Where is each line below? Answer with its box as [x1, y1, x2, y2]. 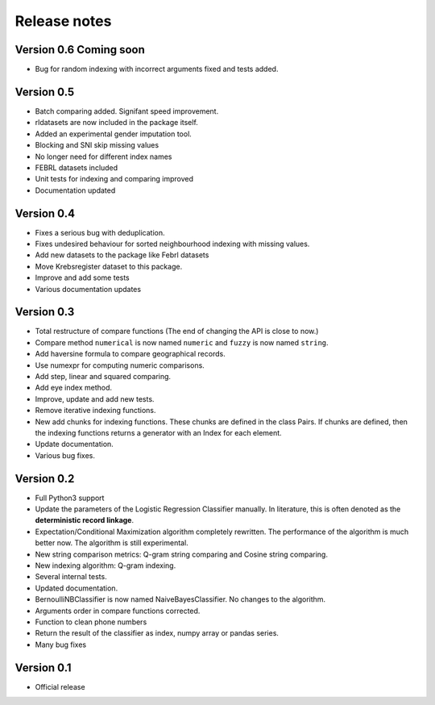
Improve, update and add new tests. [35, 394, 155, 403]
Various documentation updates [35, 284, 141, 294]
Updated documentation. [35, 583, 118, 593]
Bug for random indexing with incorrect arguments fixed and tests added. [35, 65, 279, 74]
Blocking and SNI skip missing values [35, 140, 159, 150]
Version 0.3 [14, 305, 75, 319]
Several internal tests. [35, 572, 108, 582]
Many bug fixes [35, 640, 87, 649]
